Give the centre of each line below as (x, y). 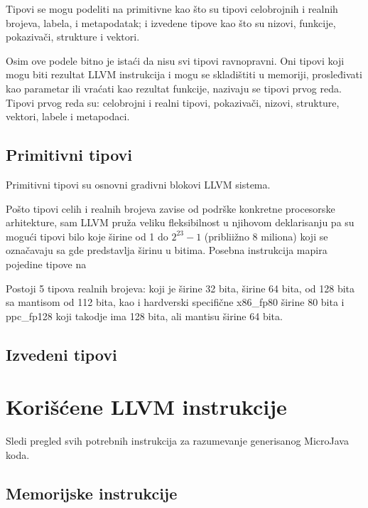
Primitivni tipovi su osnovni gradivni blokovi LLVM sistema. (138, 184)
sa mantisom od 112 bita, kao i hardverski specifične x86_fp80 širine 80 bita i (175, 302)
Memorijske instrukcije (92, 493)
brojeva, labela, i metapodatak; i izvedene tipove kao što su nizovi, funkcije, (171, 22)
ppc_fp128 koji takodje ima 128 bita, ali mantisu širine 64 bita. (144, 316)
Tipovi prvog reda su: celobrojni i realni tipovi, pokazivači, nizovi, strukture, (173, 102)
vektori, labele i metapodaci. (68, 116)
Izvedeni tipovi (61, 354)
